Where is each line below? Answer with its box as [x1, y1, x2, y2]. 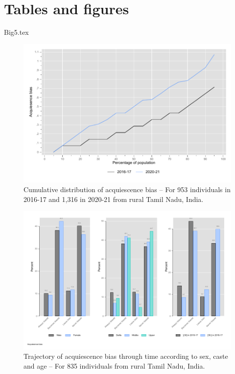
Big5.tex [4, 27, 29, 37]
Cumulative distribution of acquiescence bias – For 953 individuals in [23, 184, 231, 194]
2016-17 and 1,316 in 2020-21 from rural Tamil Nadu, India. [23, 194, 204, 204]
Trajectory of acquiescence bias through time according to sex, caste [23, 351, 228, 361]
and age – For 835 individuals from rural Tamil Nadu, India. [23, 361, 205, 371]
